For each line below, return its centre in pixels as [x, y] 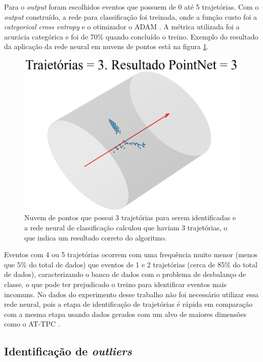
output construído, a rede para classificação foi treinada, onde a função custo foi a [130, 16]
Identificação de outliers [68, 351]
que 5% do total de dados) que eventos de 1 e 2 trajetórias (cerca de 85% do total [131, 264]
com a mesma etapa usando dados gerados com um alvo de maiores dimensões [125, 314]
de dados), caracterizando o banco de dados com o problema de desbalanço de [125, 274]
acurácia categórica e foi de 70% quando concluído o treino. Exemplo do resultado [131, 36]
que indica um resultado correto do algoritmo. [96, 237]
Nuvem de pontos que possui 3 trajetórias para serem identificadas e [130, 217]
